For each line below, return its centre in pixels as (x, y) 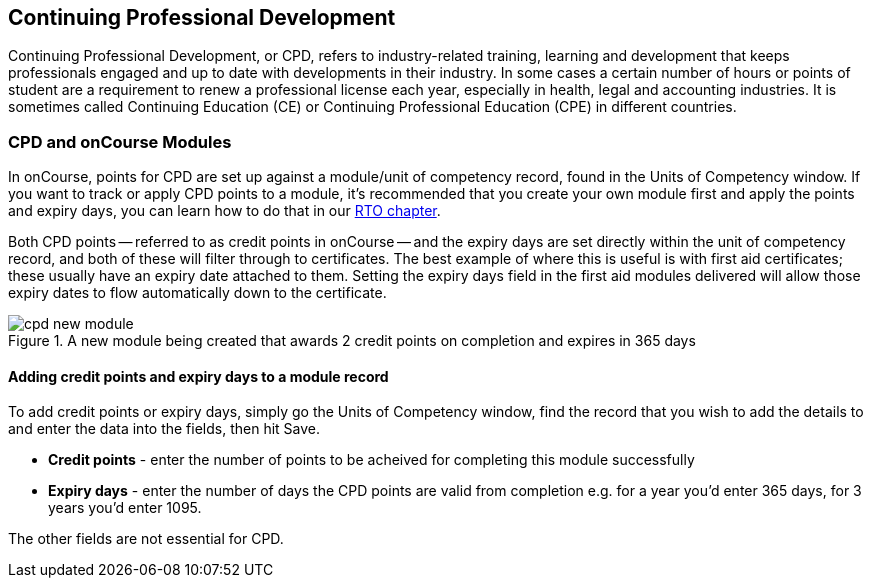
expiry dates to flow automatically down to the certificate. (197, 293)
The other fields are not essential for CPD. (146, 539)
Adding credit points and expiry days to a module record (198, 376)
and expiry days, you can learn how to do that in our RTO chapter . (224, 211)
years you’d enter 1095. (125, 508)
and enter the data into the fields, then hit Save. (164, 429)
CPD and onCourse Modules (120, 141)
